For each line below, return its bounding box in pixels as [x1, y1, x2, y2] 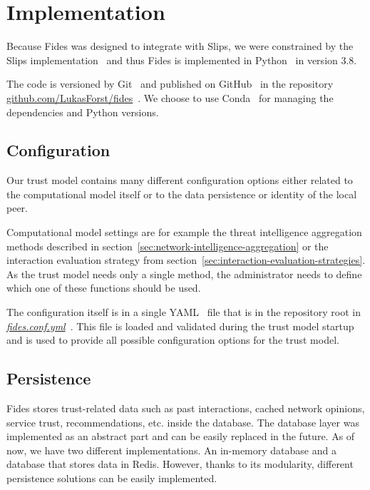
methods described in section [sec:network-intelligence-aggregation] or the [6, 238, 329, 253]
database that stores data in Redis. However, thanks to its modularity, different [6, 456, 354, 471]
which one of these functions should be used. [6, 280, 201, 295]
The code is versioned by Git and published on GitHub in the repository [6, 76, 334, 91]
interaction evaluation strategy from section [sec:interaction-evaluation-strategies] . [6, 252, 366, 267]
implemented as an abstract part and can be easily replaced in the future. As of [6, 429, 355, 444]
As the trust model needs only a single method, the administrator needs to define [6, 266, 362, 281]
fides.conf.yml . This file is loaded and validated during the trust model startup [6, 318, 354, 333]
